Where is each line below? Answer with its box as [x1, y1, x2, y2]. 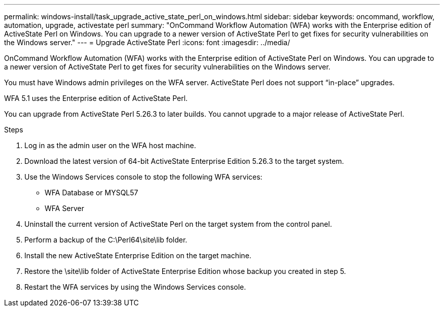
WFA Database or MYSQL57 [45, 188, 138, 197]
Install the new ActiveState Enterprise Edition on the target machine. [24, 251, 251, 260]
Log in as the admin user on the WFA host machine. [24, 141, 196, 150]
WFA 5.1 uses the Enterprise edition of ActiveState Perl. [4, 94, 188, 102]
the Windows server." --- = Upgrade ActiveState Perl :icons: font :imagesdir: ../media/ [4, 38, 290, 47]
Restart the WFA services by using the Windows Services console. [24, 283, 246, 291]
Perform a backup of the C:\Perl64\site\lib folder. [24, 235, 188, 244]
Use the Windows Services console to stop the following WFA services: [24, 172, 263, 181]
